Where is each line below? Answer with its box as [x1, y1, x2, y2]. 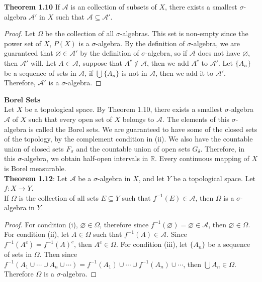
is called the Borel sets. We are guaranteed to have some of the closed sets [29, 123, 257, 134]
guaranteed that [4, 48, 53, 58]
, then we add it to [155, 67, 213, 78]
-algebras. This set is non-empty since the [120, 28, 248, 39]
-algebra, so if [145, 48, 188, 58]
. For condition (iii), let [116, 239, 188, 249]
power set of [4, 38, 41, 48]
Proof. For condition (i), [4, 219, 78, 229]
